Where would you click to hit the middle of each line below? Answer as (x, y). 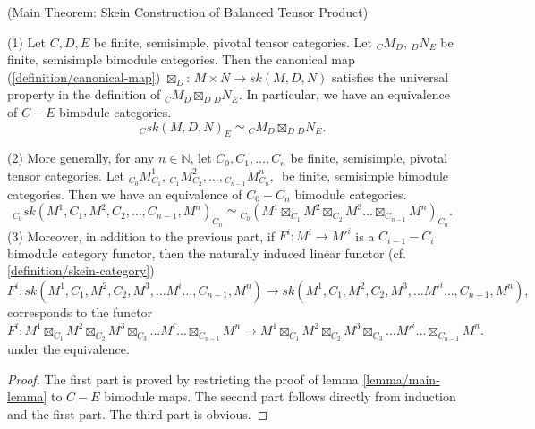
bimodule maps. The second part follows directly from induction (280, 396)
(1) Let (26, 42)
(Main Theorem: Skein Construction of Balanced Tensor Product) (188, 12)
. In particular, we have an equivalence (344, 94)
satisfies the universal (390, 76)
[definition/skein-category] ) (81, 270)
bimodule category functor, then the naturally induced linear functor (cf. (207, 252)
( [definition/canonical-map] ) (84, 76)
